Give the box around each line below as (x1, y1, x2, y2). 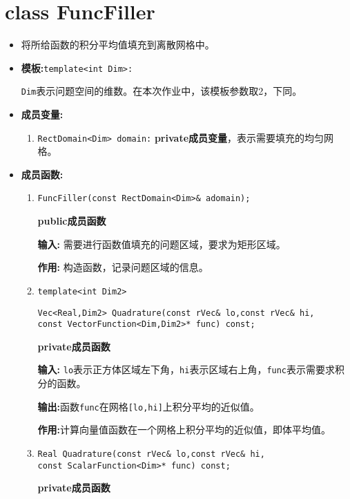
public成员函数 (37, 214, 106, 228)
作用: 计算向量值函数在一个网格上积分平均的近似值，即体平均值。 (37, 422, 331, 437)
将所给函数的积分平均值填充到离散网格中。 (21, 37, 215, 52)
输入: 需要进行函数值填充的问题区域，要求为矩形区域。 (37, 236, 286, 251)
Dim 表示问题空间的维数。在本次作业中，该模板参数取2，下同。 (21, 84, 302, 98)
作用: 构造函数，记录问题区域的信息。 (37, 260, 208, 274)
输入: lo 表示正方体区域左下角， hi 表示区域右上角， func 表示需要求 (37, 362, 336, 377)
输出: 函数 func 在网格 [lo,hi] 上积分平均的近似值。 (37, 399, 260, 413)
